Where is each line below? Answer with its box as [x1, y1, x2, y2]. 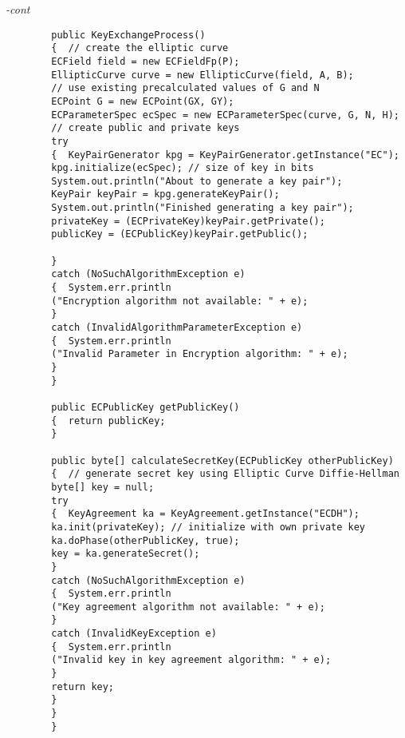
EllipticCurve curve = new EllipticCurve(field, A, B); [51, 69, 354, 81]
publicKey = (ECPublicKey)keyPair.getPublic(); [51, 228, 309, 240]
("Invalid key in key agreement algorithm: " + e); [51, 654, 332, 666]
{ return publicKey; [51, 415, 166, 427]
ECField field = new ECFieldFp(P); [51, 55, 240, 67]
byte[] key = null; [51, 481, 155, 493]
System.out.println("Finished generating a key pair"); [51, 202, 354, 214]
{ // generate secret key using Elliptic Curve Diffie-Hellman [51, 468, 399, 480]
